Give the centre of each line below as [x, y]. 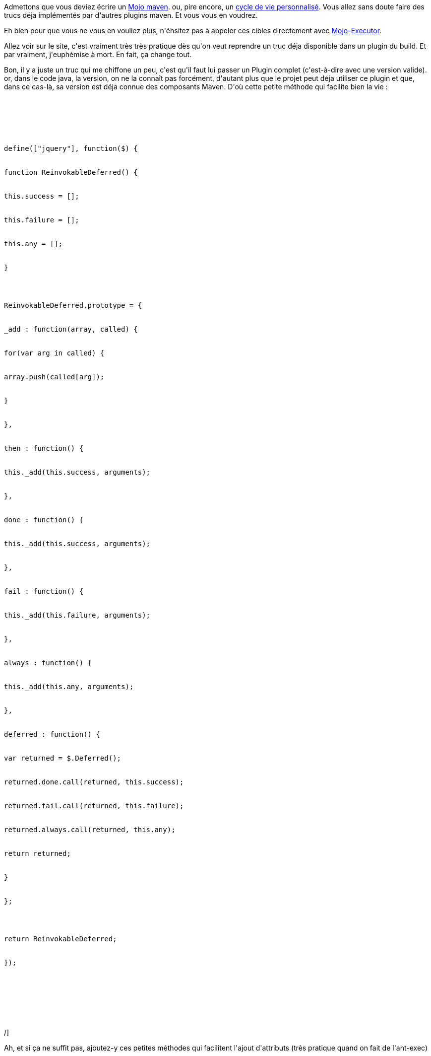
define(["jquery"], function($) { [71, 148]
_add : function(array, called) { [71, 329]
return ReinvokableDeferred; [61, 939]
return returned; [37, 853]
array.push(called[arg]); [54, 377]
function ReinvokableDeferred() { [71, 172]
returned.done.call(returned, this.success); [94, 782]
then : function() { [44, 448]
